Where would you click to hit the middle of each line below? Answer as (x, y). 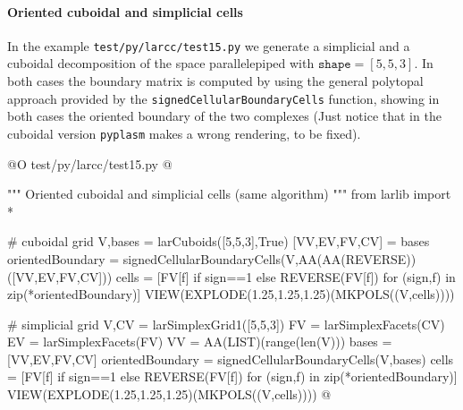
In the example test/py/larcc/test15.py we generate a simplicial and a (209, 45)
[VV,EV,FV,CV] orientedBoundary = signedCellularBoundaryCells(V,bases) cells (231, 359)
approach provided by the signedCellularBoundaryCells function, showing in (223, 98)
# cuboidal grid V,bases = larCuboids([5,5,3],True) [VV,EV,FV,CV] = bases (219, 241)
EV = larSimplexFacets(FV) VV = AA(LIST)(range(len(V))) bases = (200, 342)
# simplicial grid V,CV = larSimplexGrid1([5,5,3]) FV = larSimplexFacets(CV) (226, 324)
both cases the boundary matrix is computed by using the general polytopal (215, 81)
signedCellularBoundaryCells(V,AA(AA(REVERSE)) (269, 258)
